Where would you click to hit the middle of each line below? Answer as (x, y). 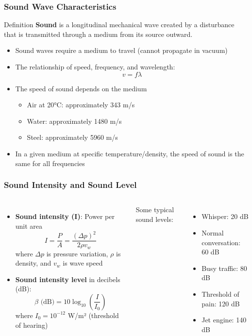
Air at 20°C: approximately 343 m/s (81, 105)
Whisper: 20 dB (225, 216)
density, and (33, 263)
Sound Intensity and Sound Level (70, 185)
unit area (29, 226)
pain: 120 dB (221, 303)
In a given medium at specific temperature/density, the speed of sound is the (130, 153)
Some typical (155, 210)
